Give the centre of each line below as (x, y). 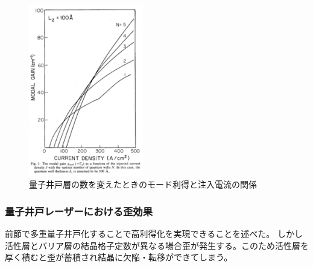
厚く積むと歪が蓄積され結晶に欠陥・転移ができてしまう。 (119, 257)
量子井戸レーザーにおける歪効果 (79, 211)
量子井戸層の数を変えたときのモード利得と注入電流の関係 (143, 184)
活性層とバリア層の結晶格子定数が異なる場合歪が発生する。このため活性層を (157, 245)
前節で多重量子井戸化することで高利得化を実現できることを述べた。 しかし (154, 234)
